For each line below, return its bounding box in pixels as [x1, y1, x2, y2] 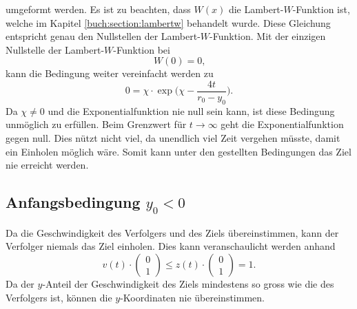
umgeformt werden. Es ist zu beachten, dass [6, 2, 191, 16]
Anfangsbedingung [6, 191, 141, 213]
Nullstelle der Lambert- [6, 42, 105, 56]
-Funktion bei [113, 42, 170, 56]
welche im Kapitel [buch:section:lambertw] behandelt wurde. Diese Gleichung [6, 15, 331, 30]
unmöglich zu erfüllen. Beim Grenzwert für [6, 117, 187, 131]
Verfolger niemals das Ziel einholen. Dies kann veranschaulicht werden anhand [6, 239, 336, 253]
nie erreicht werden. [6, 158, 89, 172]
